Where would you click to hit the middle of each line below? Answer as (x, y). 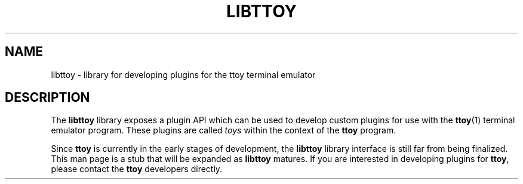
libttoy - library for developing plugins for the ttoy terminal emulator (183, 74)
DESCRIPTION (47, 98)
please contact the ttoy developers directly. (137, 169)
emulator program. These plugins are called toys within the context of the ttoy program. (224, 130)
